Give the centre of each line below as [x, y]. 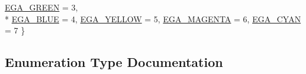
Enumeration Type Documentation [114, 62]
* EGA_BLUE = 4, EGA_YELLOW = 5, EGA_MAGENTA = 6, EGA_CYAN [153, 18]
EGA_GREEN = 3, [41, 7]
